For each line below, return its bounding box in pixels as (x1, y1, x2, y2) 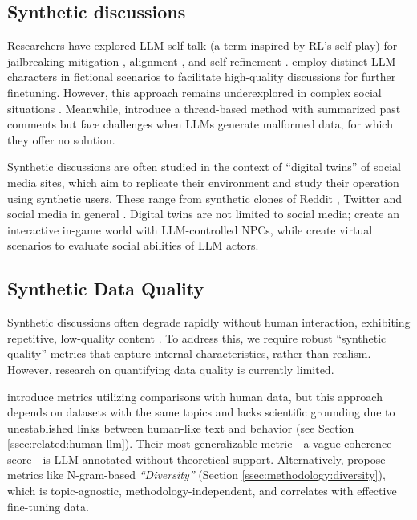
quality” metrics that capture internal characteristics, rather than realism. (7, 345, 371, 362)
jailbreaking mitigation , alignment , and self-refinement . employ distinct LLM (7, 52, 396, 69)
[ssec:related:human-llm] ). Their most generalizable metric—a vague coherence (7, 435, 392, 452)
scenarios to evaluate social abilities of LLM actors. (7, 237, 259, 254)
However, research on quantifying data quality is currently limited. (7, 360, 334, 377)
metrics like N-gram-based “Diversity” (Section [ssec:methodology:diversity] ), (7, 466, 386, 483)
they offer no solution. (7, 131, 115, 148)
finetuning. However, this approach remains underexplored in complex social (7, 83, 382, 100)
